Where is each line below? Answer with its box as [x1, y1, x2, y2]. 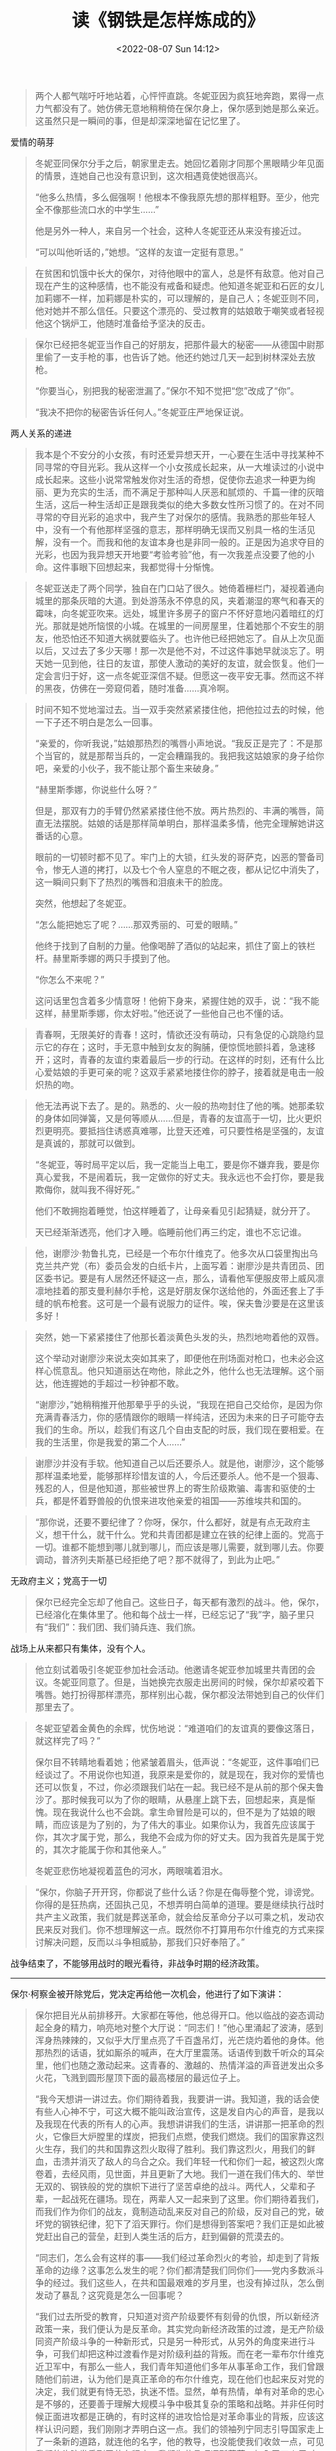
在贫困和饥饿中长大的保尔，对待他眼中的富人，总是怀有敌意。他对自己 [34, 267, 325, 279]
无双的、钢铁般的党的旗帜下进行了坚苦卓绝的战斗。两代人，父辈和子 [34, 2180, 316, 2192]
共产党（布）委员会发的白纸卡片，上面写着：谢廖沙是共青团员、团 [52, 1259, 325, 1271]
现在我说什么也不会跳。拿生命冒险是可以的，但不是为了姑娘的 [52, 1806, 307, 1818]
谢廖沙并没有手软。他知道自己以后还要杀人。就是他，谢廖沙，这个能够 [34, 1457, 325, 1469]
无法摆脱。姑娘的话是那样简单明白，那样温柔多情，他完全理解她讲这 [43, 817, 325, 829]
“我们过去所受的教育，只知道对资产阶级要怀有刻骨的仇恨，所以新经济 [34, 2310, 320, 2322]
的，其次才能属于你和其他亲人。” [34, 1843, 167, 1855]
